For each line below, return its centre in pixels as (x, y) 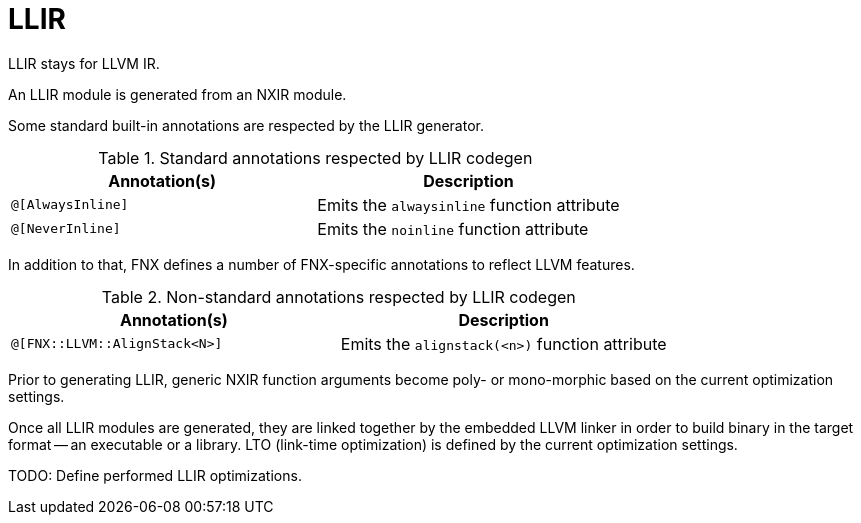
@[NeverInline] (66, 229)
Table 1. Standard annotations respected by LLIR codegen (315, 157)
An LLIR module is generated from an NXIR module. (177, 94)
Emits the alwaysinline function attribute (468, 204)
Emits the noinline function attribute (453, 228)
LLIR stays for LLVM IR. (84, 63)
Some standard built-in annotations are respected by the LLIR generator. (246, 125)
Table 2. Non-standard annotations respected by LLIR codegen (338, 296)
